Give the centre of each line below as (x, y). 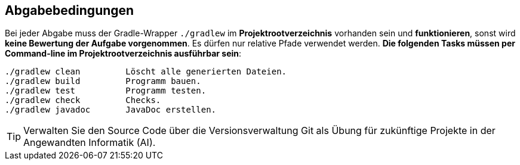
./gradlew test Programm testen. (106, 91)
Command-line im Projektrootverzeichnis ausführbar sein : (123, 54)
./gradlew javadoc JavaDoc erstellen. (111, 110)
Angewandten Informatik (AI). (90, 143)
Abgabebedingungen (70, 10)
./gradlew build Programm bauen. (103, 81)
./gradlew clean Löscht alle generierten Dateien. (146, 72)
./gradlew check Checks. (83, 100)
